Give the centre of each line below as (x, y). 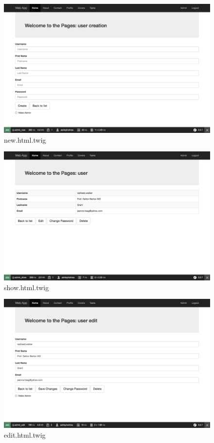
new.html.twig (25, 139)
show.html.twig (27, 287)
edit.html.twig (25, 434)
